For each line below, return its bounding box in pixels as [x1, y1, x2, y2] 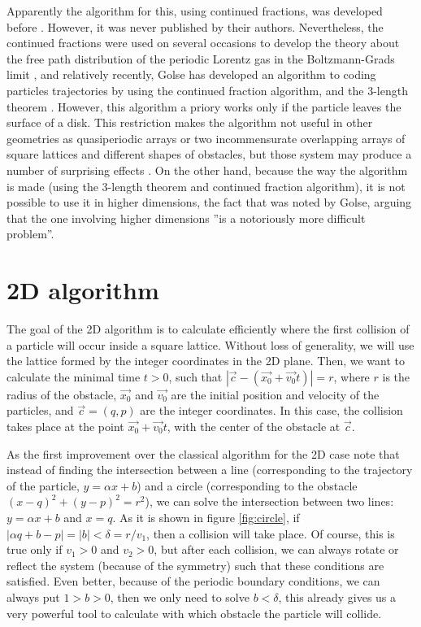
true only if [7, 541, 63, 558]
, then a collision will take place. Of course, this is [146, 525, 395, 542]
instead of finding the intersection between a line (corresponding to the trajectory [7, 461, 413, 478]
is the [382, 368, 410, 385]
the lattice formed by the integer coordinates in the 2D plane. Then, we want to [7, 352, 405, 369]
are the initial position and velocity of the [171, 385, 380, 403]
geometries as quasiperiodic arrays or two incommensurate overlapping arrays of [7, 129, 406, 146]
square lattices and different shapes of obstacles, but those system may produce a [7, 146, 412, 163]
